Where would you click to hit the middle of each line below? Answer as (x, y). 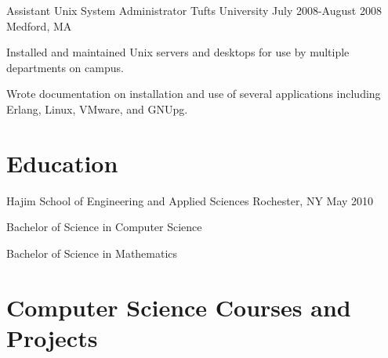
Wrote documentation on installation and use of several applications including (194, 94)
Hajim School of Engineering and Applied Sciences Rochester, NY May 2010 (190, 200)
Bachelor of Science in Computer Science (104, 227)
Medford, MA (39, 25)
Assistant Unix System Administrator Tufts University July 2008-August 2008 (194, 10)
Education (62, 163)
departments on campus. (65, 67)
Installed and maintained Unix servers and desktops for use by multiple (178, 52)
